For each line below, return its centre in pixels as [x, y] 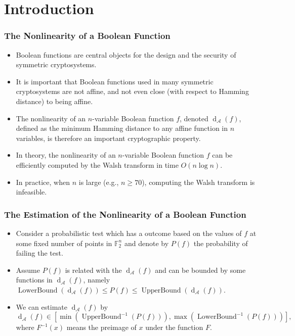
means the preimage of [101, 327]
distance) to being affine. [54, 101]
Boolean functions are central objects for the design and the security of [126, 54]
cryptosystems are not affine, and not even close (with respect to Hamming [132, 91]
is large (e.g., [99, 182]
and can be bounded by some [200, 270]
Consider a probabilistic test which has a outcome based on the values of [129, 233]
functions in [34, 280]
